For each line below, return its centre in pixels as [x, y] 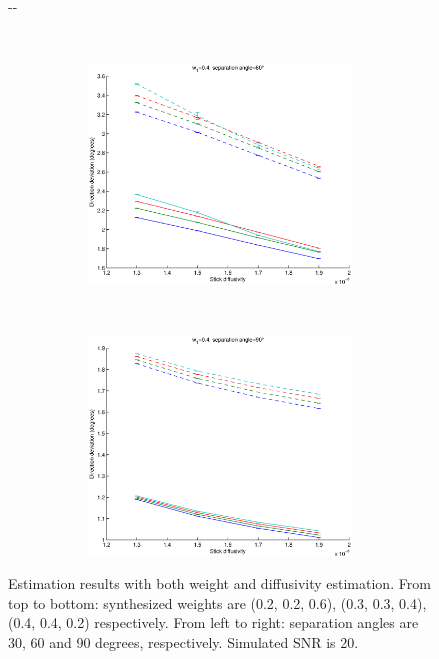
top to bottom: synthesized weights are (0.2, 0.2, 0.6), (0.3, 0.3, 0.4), [217, 602]
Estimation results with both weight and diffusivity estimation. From [219, 583]
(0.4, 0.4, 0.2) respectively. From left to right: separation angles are [213, 622]
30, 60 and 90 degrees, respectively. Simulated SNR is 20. [183, 642]
